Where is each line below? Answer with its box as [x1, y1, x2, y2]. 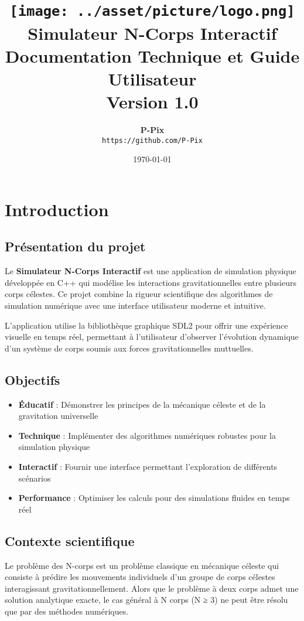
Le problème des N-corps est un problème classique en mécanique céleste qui [5, 559, 279, 571]
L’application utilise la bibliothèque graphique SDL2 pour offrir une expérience [5, 319, 288, 331]
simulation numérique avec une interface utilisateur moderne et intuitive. [5, 299, 266, 312]
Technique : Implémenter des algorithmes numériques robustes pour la [18, 429, 276, 441]
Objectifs [5, 370, 60, 388]
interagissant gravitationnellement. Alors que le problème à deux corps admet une [5, 582, 299, 594]
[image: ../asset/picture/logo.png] [9, 3, 295, 20]
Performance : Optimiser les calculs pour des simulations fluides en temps [18, 492, 290, 504]
